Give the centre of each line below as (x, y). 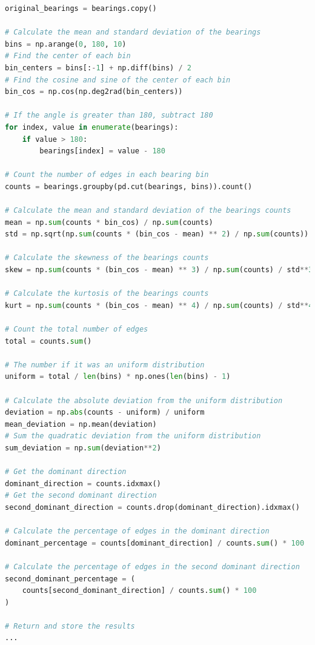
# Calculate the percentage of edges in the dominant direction (137, 531)
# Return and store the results (70, 626)
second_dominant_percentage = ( (70, 579)
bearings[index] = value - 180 (102, 151)
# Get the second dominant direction (81, 496)
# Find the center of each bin (68, 56)
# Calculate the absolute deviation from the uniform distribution (144, 400)
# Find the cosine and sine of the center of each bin (118, 80)
